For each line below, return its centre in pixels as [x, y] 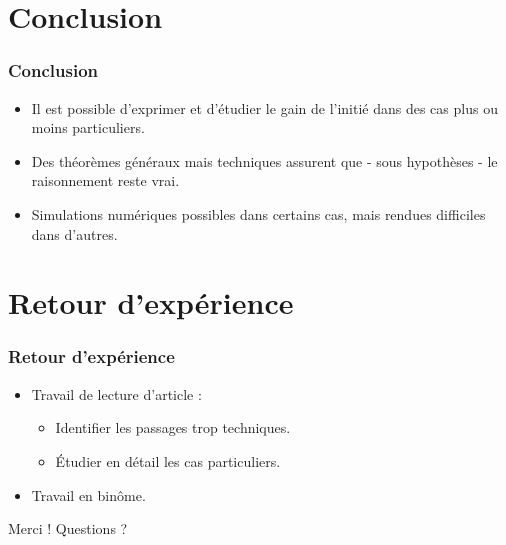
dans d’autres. [74, 233]
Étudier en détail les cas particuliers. [168, 460]
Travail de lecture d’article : [116, 393]
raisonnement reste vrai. [105, 180]
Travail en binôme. [88, 494]
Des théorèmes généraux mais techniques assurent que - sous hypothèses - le [264, 160]
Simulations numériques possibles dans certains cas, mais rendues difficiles [258, 213]
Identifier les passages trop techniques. [173, 427]
